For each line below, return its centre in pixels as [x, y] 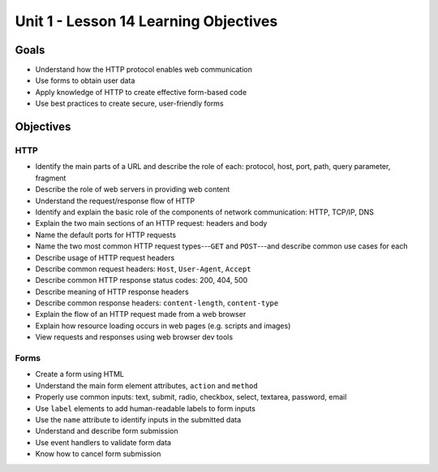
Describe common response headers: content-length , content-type [157, 303]
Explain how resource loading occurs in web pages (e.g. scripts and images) [163, 326]
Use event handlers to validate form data [103, 442]
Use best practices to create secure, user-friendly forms [129, 104]
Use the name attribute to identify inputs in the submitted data [138, 419]
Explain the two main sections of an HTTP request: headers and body [151, 223]
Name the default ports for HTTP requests [106, 235]
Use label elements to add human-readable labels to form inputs [145, 408]
